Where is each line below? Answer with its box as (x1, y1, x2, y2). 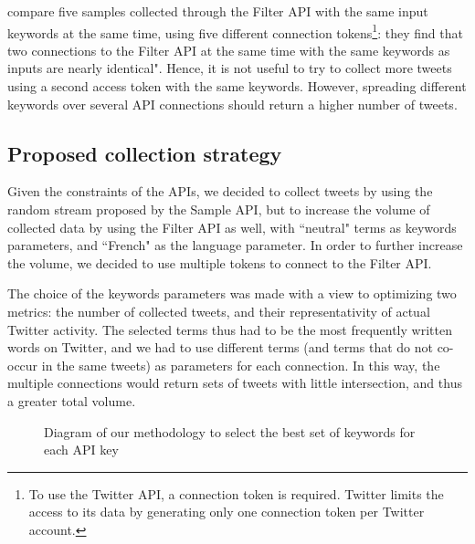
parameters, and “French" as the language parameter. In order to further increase (7, 235, 463, 255)
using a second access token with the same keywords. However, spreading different (7, 77, 467, 96)
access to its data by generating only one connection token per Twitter (28, 502, 425, 521)
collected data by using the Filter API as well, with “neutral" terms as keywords (7, 217, 457, 236)
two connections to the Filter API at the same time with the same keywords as (7, 40, 450, 59)
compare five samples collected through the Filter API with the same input (7, 2, 428, 20)
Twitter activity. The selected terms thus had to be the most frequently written (7, 319, 452, 339)
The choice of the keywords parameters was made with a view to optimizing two (7, 284, 457, 303)
